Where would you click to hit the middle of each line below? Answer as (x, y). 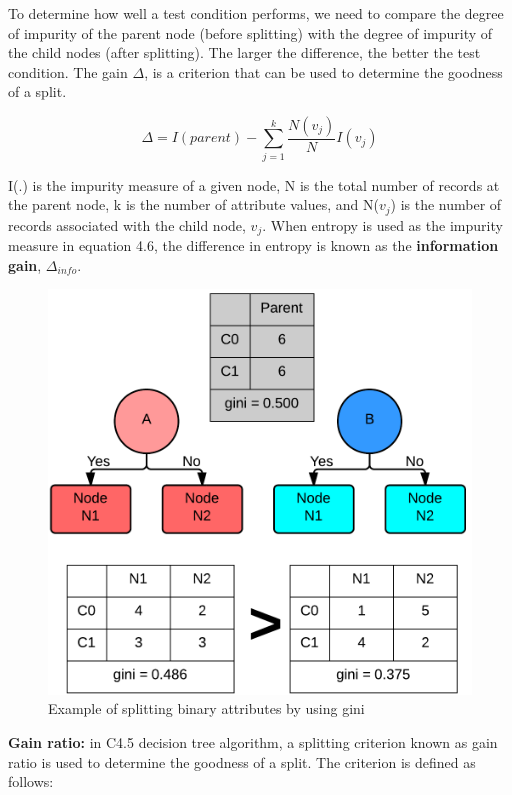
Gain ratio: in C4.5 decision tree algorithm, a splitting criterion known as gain (253, 741)
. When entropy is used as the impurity (382, 224)
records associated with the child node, (127, 224)
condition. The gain (68, 71)
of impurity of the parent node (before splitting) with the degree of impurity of (250, 32)
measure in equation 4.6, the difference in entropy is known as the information (253, 245)
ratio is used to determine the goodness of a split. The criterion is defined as (242, 761)
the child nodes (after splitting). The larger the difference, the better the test (244, 52)
